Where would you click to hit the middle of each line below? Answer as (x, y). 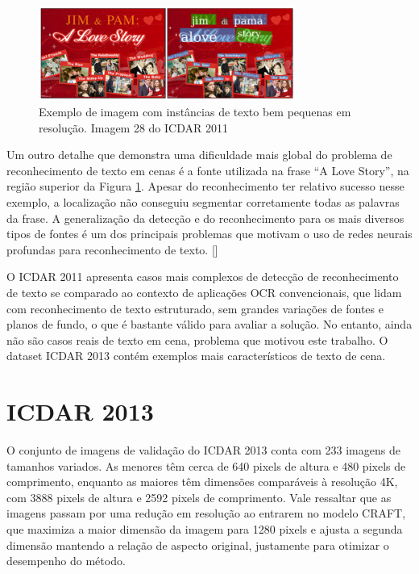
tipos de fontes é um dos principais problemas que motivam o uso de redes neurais (209, 234)
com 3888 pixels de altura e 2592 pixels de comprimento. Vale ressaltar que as (199, 497)
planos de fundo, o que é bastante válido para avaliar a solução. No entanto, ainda (209, 324)
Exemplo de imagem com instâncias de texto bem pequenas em (195, 112)
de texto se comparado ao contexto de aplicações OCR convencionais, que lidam (204, 292)
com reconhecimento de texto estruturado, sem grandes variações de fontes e (195, 308)
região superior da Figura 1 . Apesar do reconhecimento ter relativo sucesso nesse (205, 186)
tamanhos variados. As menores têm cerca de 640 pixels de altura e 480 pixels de (206, 465)
